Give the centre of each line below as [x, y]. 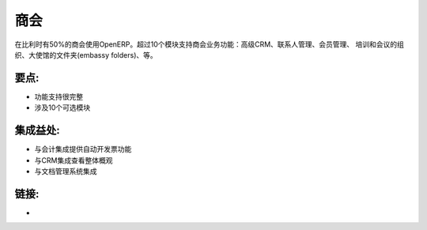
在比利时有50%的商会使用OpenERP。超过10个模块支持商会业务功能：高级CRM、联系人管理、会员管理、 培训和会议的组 [210, 44]
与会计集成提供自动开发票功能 [83, 149]
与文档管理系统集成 [66, 171]
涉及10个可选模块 [62, 107]
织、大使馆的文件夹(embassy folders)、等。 [86, 55]
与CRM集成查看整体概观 [74, 160]
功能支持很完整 [59, 96]
